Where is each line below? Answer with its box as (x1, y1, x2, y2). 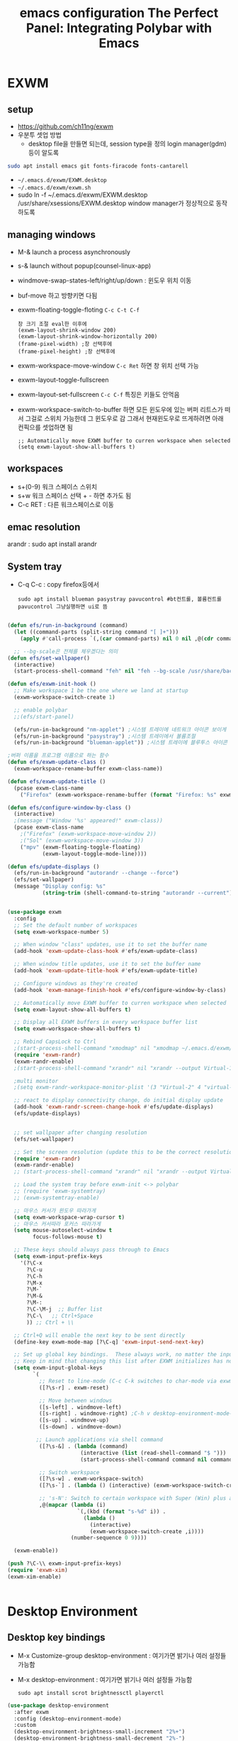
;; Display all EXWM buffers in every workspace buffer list (13, 1019, 198, 1026)
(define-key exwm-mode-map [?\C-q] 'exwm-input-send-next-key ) (13, 1338, 204, 1346)
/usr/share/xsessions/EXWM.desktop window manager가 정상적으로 (17, 199, 215, 207)
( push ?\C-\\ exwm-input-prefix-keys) (7, 1560, 122, 1567)
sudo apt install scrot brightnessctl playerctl (17, 1689, 164, 1696)
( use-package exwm (7, 908, 62, 915)
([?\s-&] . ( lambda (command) (38, 1443, 129, 1450)
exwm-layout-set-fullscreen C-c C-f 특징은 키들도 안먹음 (17, 390, 180, 398)
